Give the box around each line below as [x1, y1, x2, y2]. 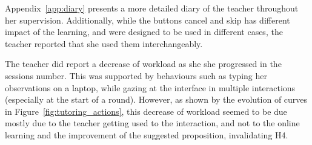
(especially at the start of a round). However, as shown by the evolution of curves [5, 93, 308, 106]
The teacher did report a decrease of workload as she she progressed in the [5, 57, 282, 70]
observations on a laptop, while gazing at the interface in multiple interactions [5, 81, 296, 94]
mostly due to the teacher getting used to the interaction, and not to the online [5, 117, 300, 129]
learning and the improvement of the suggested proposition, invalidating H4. [5, 128, 288, 141]
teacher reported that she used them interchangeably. [5, 37, 203, 50]
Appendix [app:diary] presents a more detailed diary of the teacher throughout [5, 2, 299, 14]
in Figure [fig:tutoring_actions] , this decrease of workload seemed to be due [5, 105, 287, 117]
